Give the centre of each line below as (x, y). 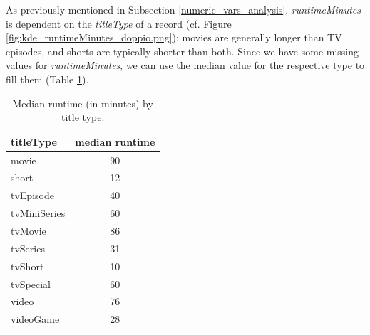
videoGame (35, 319)
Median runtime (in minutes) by (83, 103)
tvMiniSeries (38, 213)
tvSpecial (31, 283)
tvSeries (28, 248)
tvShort (27, 266)
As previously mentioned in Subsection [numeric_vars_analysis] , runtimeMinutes (183, 9)
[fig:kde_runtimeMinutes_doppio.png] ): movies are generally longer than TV (174, 37)
